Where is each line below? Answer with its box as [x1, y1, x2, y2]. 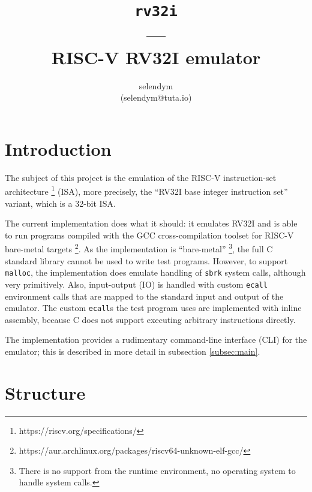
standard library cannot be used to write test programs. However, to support [5, 254, 288, 267]
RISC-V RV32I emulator [51, 44, 261, 69]
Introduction [5, 136, 112, 161]
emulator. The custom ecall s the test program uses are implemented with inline [5, 301, 302, 314]
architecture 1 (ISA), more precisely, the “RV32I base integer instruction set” [5, 183, 288, 197]
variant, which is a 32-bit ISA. [5, 197, 116, 209]
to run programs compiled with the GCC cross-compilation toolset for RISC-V [5, 228, 294, 241]
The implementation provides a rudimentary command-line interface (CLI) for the [5, 333, 307, 346]
